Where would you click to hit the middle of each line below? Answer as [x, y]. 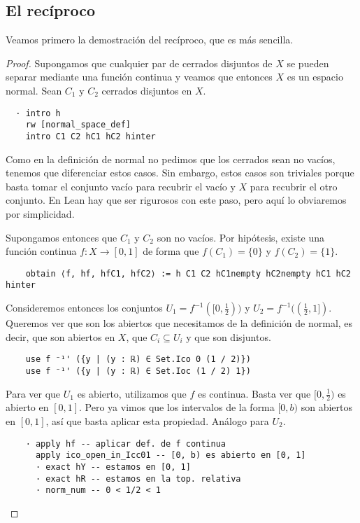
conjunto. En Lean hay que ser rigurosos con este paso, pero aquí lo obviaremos [176, 200]
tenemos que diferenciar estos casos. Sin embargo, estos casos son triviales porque [180, 173]
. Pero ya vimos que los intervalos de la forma [177, 407]
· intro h [38, 113]
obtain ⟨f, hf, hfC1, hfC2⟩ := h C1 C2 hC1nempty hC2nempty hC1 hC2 [188, 273]
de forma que [171, 251]
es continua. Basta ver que [254, 393]
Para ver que [33, 393]
